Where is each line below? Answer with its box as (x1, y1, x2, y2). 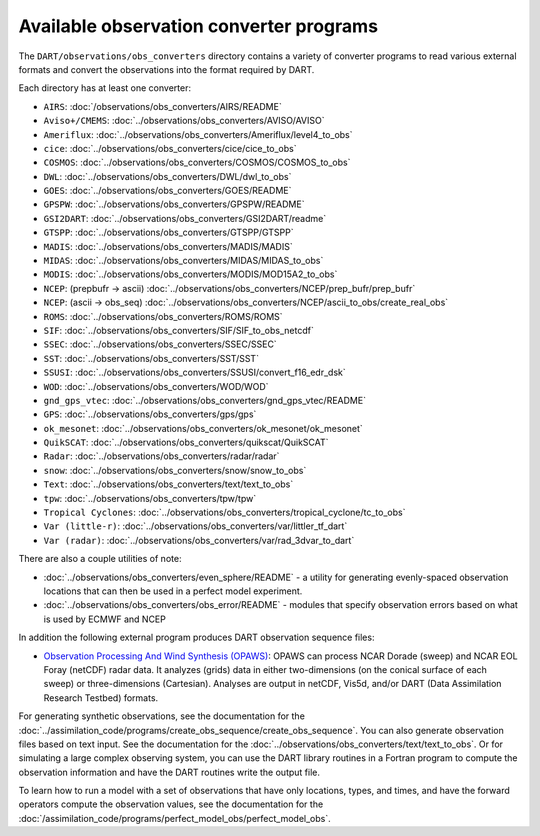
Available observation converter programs (18, 15, 379, 37)
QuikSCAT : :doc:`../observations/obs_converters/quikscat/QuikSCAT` (43, 436, 329, 449)
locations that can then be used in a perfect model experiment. (43, 585, 303, 597)
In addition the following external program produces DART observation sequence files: (18, 631, 375, 644)
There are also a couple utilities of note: (18, 553, 182, 565)
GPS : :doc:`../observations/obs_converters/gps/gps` (43, 408, 257, 420)
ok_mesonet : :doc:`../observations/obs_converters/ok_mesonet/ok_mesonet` (43, 422, 364, 434)
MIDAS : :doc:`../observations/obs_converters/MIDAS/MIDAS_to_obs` (43, 255, 324, 267)
